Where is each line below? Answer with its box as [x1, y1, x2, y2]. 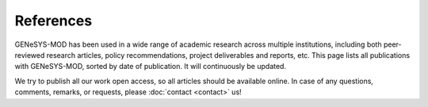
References [14, 12, 93, 29]
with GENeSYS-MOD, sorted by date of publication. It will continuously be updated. [14, 62, 287, 71]
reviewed [14, 50, 45, 59]
